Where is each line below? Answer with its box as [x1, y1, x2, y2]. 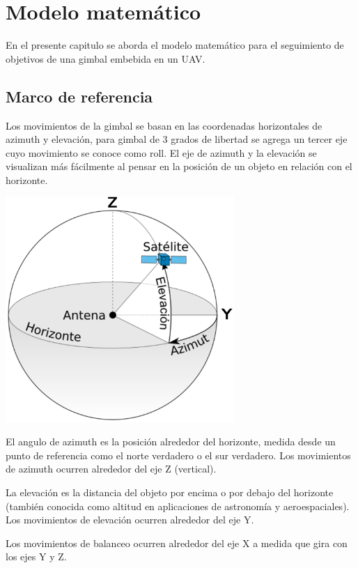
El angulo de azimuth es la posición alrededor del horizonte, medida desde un [6, 434, 336, 449]
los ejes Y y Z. [6, 549, 67, 564]
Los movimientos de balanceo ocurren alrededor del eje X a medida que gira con [6, 535, 348, 550]
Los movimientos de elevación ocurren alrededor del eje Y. [6, 512, 254, 527]
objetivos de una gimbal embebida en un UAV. [6, 51, 205, 66]
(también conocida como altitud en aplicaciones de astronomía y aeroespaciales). [6, 498, 350, 513]
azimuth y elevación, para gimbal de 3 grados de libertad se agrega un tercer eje [6, 132, 348, 146]
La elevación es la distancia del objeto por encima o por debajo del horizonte [6, 484, 334, 499]
